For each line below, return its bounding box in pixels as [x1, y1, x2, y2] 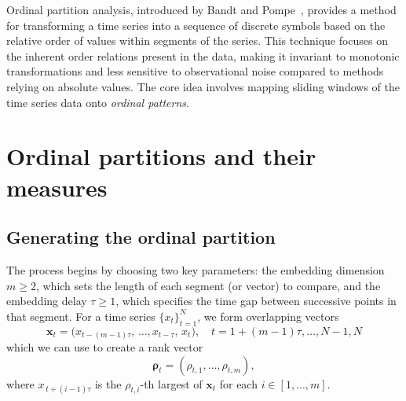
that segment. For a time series [6, 307, 155, 324]
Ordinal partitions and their [6, 140, 316, 172]
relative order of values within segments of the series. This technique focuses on [6, 32, 389, 49]
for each [219, 375, 258, 392]
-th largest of [140, 375, 203, 392]
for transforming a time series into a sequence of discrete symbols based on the [6, 17, 386, 33]
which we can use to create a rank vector [6, 339, 203, 355]
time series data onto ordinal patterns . [6, 94, 189, 110]
